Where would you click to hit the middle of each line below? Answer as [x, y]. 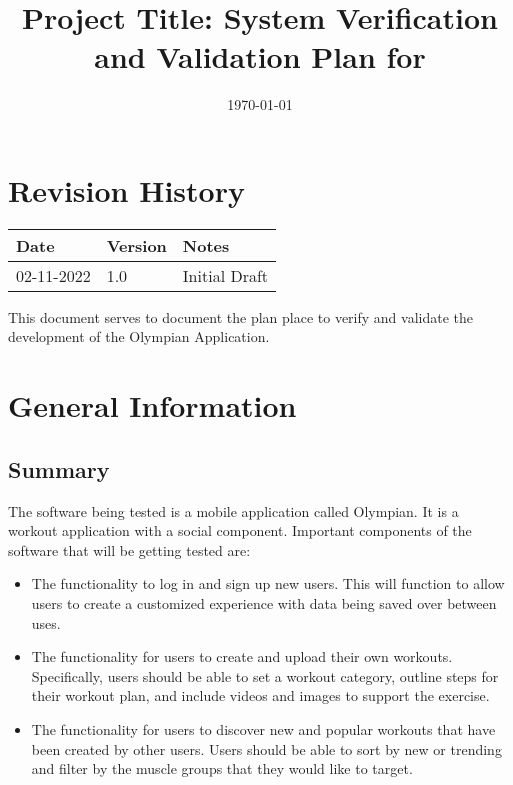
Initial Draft [225, 275]
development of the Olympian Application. [139, 336]
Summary [59, 468]
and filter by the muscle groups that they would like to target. [222, 768]
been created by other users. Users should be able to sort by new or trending [266, 748]
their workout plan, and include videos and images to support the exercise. [260, 695]
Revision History [126, 189]
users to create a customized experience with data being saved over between [264, 602]
